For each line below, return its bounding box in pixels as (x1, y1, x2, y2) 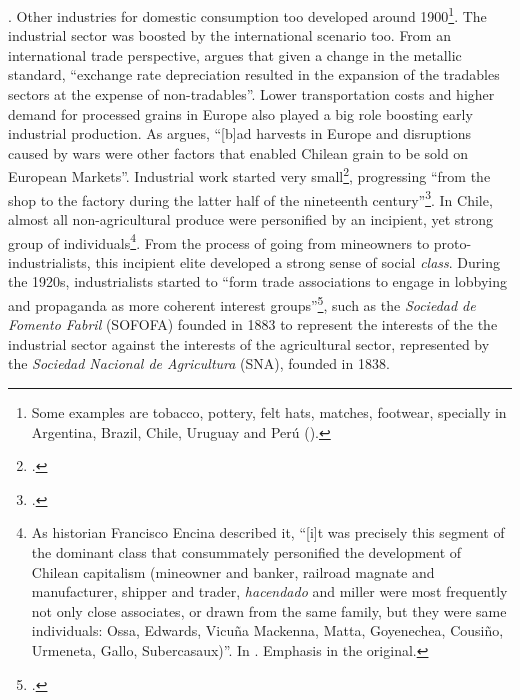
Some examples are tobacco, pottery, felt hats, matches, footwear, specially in (31, 401, 507, 422)
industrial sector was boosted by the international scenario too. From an (8, 25, 451, 46)
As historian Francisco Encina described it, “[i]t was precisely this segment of (31, 522, 505, 543)
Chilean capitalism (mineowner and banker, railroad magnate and (31, 561, 435, 582)
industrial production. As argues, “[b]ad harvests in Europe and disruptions (8, 123, 472, 144)
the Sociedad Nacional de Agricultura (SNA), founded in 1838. (8, 353, 390, 374)
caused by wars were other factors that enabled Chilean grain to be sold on (8, 142, 469, 163)
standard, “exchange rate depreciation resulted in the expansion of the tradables (8, 64, 500, 85)
